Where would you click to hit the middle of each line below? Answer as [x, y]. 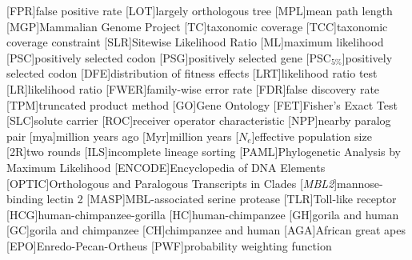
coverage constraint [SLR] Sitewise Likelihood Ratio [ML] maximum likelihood [195, 42]
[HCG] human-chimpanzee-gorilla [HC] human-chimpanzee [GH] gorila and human [203, 214]
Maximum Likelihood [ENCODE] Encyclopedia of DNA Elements [166, 167]
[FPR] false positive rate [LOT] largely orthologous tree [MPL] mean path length [200, 10]
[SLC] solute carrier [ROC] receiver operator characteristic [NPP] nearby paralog [199, 120]
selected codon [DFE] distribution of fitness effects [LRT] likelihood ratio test [192, 73]
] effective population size [312, 136]
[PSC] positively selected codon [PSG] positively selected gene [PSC [169, 57]
